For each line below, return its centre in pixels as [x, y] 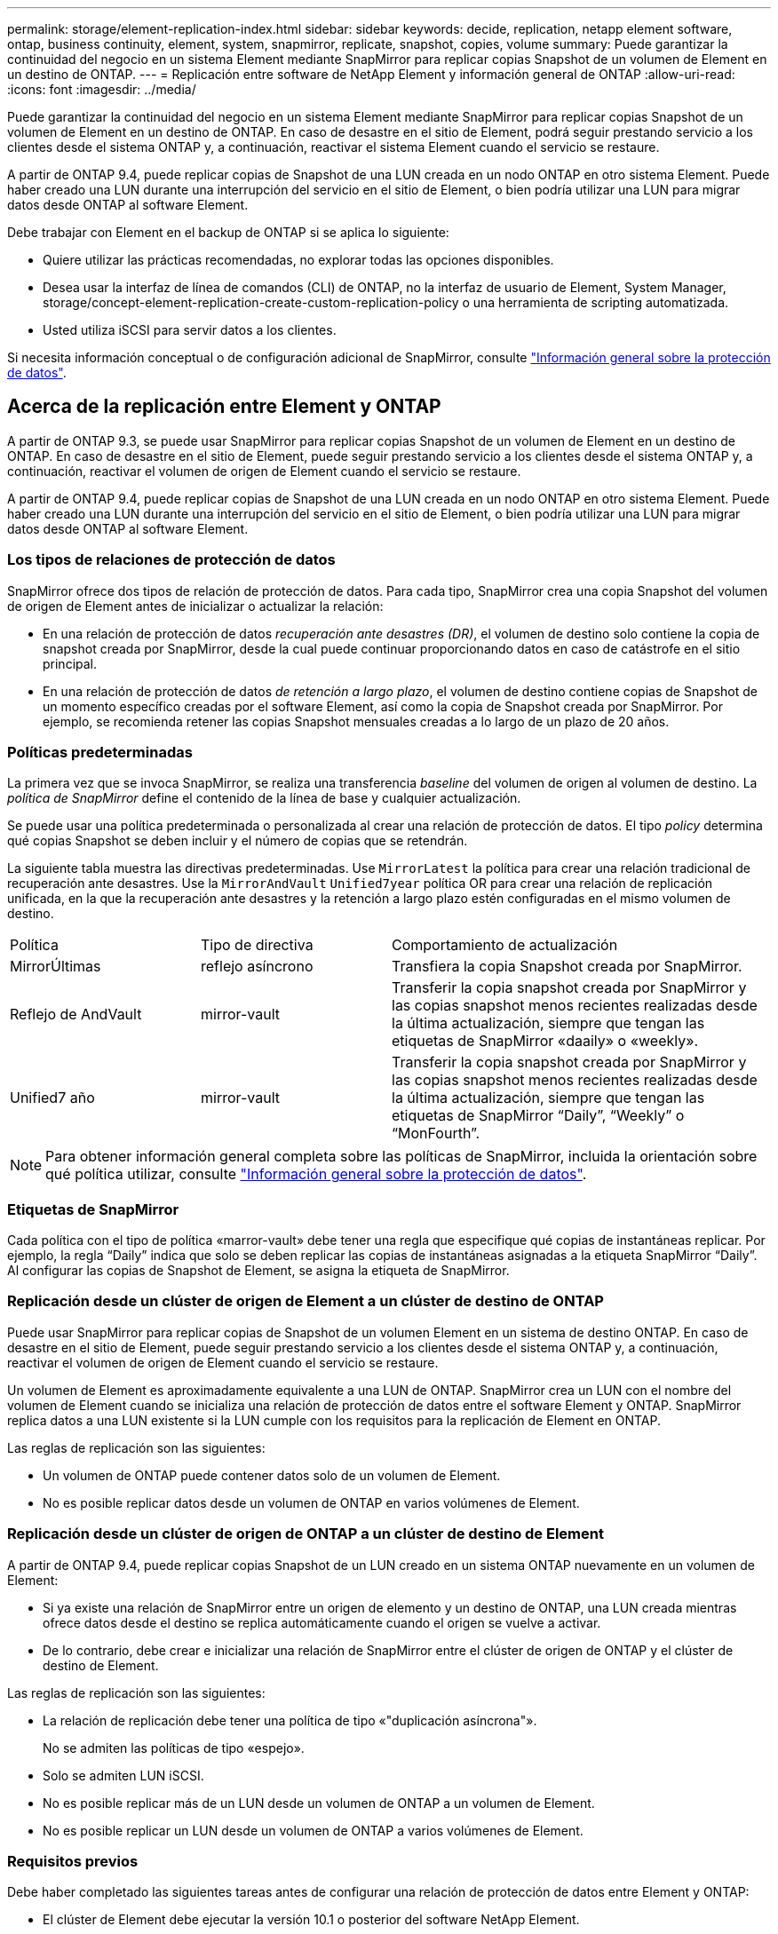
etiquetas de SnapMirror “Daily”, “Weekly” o [538, 1116]
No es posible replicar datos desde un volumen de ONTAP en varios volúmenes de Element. [311, 1502]
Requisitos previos [73, 1861]
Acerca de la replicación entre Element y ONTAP [224, 407]
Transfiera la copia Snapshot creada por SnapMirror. [567, 967]
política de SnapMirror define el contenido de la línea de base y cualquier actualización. [264, 798]
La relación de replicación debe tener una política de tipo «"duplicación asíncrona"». [290, 1720]
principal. [70, 663]
